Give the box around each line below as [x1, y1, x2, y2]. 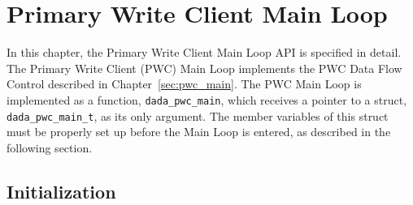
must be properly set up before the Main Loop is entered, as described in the [7, 123, 391, 140]
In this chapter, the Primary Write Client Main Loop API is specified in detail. [7, 44, 402, 61]
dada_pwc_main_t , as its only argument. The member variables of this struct [7, 107, 389, 124]
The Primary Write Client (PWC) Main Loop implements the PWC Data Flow [7, 59, 402, 76]
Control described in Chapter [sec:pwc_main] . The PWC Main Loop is [7, 75, 362, 92]
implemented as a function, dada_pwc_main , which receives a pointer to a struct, [7, 91, 407, 108]
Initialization [7, 178, 116, 203]
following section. [7, 139, 93, 156]
